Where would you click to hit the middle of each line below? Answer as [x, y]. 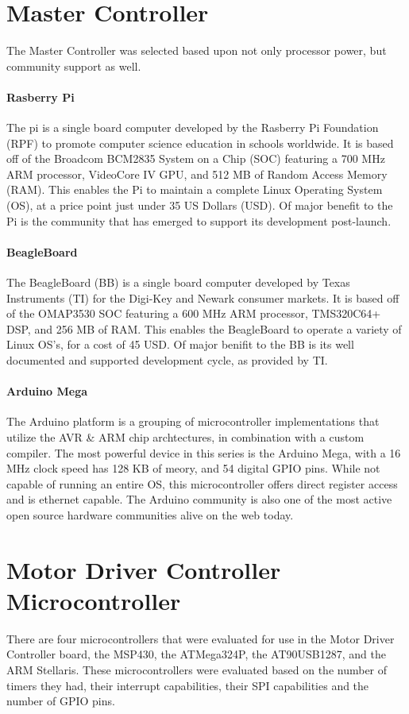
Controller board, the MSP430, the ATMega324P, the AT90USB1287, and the [196, 654]
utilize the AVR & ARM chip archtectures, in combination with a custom [185, 437]
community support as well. [74, 66]
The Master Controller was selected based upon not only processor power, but [197, 50]
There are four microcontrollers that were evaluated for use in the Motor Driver [201, 638]
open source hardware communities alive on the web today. [150, 514]
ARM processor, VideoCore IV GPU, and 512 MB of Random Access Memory [197, 174]
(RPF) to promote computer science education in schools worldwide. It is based [200, 143]
